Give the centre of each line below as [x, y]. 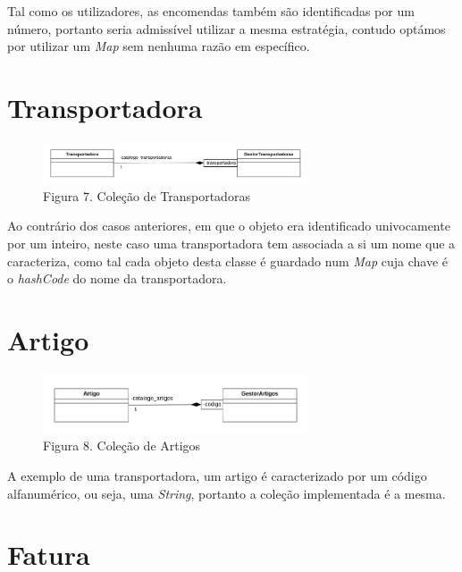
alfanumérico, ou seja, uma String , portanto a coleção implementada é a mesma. [227, 493]
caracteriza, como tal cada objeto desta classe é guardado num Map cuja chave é [228, 261]
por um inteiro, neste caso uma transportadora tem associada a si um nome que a [231, 244]
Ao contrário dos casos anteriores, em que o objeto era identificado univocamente [229, 226]
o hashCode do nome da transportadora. [117, 278]
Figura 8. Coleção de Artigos [122, 446]
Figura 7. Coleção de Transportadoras [147, 195]
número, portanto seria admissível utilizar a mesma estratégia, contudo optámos [227, 28]
